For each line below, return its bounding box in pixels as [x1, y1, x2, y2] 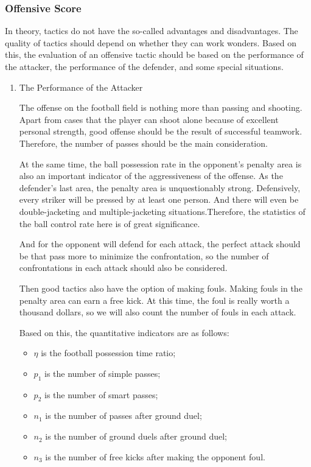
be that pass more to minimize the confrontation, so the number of [19, 249, 269, 262]
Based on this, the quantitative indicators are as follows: [19, 326, 229, 339]
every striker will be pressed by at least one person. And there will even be [19, 193, 299, 206]
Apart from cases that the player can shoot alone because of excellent [19, 113, 279, 125]
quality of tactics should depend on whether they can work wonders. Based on [5, 36, 296, 49]
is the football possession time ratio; [41, 346, 176, 359]
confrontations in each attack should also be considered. [19, 261, 228, 274]
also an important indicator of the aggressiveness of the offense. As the [19, 169, 283, 182]
